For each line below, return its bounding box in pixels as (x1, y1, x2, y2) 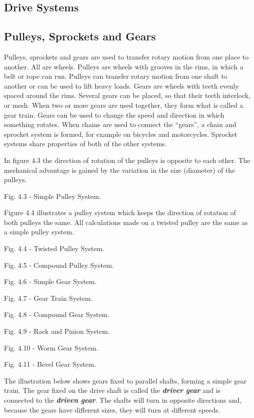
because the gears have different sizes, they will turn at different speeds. (4, 404, 221, 415)
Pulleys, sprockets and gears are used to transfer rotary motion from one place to (4, 51, 249, 62)
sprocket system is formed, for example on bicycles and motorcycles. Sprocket (4, 129, 238, 139)
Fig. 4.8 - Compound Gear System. (4, 309, 110, 320)
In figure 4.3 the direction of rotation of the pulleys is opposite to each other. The (4, 155, 251, 165)
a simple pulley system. (4, 226, 74, 237)
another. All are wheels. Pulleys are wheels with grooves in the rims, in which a (4, 61, 244, 71)
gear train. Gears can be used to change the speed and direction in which (4, 109, 225, 120)
